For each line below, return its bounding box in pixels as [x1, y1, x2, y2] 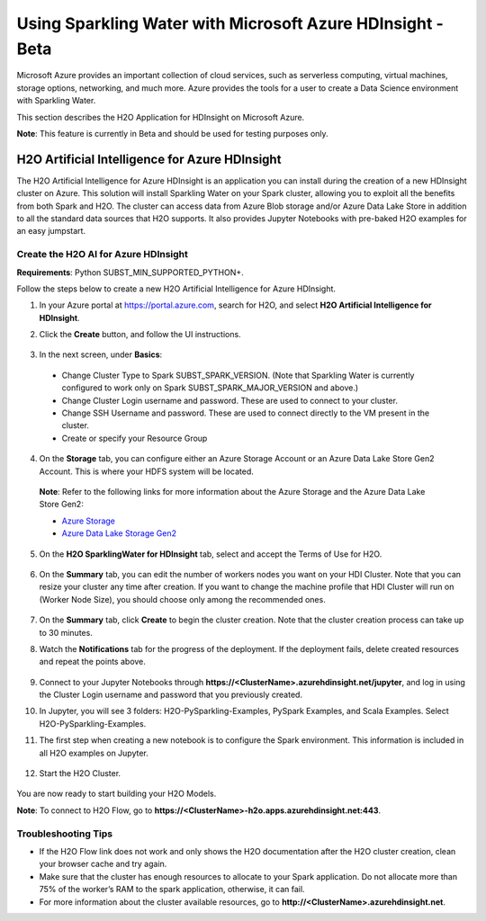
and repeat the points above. [39, 657, 146, 667]
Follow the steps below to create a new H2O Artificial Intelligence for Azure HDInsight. [16, 283, 337, 294]
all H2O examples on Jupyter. [39, 747, 148, 758]
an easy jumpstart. [16, 226, 85, 237]
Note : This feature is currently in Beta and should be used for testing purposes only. [16, 128, 328, 139]
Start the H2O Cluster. [39, 768, 121, 779]
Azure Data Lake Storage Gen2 [61, 528, 177, 539]
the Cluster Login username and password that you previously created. [39, 689, 303, 701]
